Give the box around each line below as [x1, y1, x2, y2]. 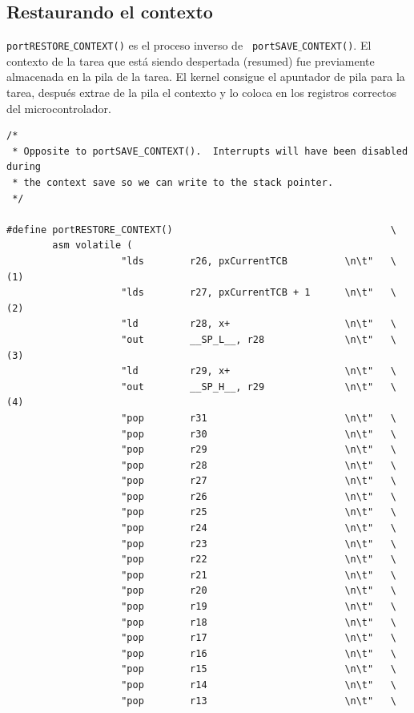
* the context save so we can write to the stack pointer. [12, 177, 334, 189]
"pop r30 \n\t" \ [121, 428, 396, 440]
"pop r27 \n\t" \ [121, 475, 396, 487]
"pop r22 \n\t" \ [121, 554, 396, 566]
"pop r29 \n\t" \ [121, 444, 396, 456]
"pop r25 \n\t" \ [121, 506, 396, 518]
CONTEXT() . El [301, 37, 372, 54]
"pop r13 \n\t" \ [121, 695, 396, 707]
